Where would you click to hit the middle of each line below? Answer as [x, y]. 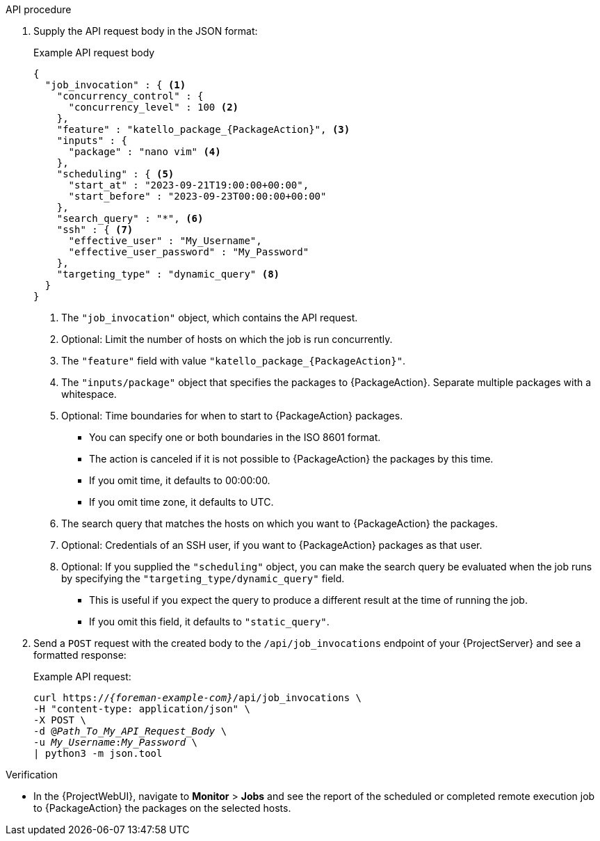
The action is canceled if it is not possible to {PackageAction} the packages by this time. [291, 459]
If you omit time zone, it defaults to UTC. [181, 502]
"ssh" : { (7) [95, 230]
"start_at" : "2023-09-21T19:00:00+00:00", [189, 185]
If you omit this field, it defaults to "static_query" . [209, 622]
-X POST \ [60, 720]
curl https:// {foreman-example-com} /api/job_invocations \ [198, 698]
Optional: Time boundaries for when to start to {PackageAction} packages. [232, 416]
